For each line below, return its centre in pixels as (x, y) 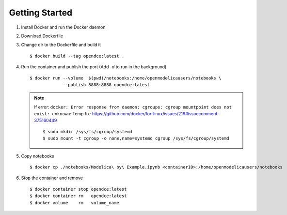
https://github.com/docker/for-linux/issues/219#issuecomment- (156, 114)
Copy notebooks (38, 156)
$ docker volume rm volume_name (75, 203)
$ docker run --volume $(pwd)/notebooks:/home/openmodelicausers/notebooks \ (126, 78)
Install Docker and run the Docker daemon (64, 27)
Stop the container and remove (52, 178)
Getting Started (41, 13)
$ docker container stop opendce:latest (78, 189)
